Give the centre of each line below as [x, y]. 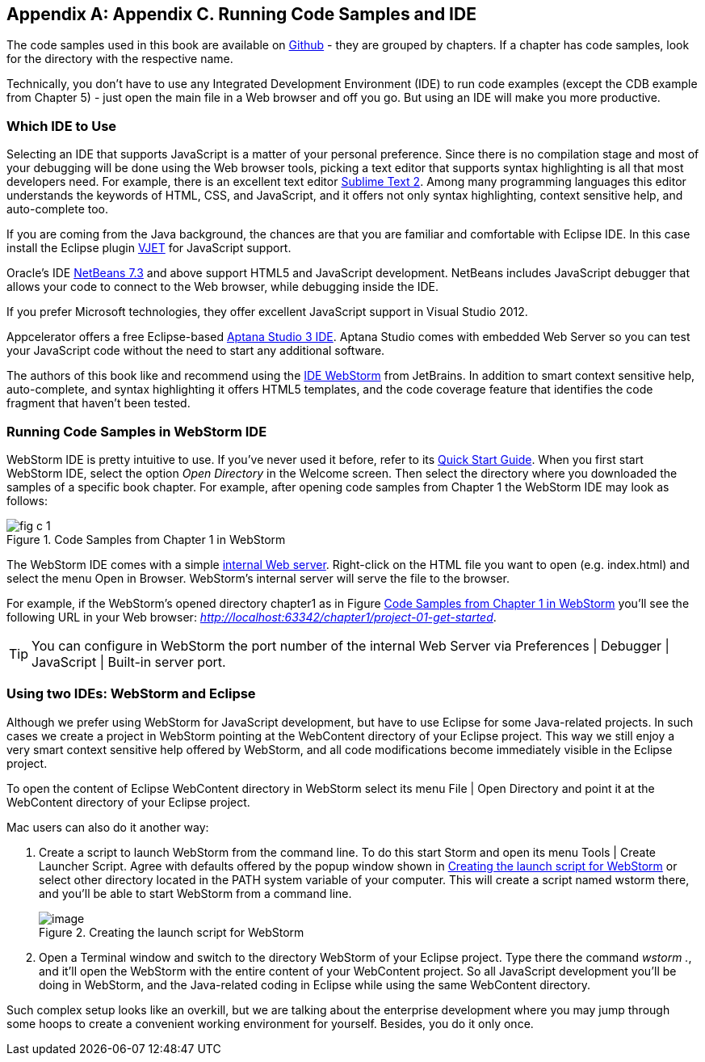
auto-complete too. [58, 209]
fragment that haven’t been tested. [99, 403]
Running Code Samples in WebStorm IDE [137, 431]
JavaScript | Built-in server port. [129, 662]
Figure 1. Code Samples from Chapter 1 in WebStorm [146, 539]
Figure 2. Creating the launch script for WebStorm [172, 932]
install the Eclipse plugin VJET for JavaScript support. [149, 248]
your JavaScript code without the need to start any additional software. [196, 351]
